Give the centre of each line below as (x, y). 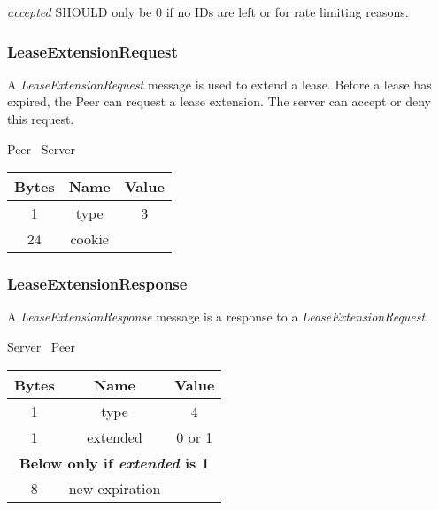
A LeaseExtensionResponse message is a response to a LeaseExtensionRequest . (218, 317)
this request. (41, 119)
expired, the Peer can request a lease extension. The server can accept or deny (219, 101)
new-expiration (115, 488)
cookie (89, 239)
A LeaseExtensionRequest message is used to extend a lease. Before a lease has (219, 84)
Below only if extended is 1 (114, 462)
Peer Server (41, 148)
